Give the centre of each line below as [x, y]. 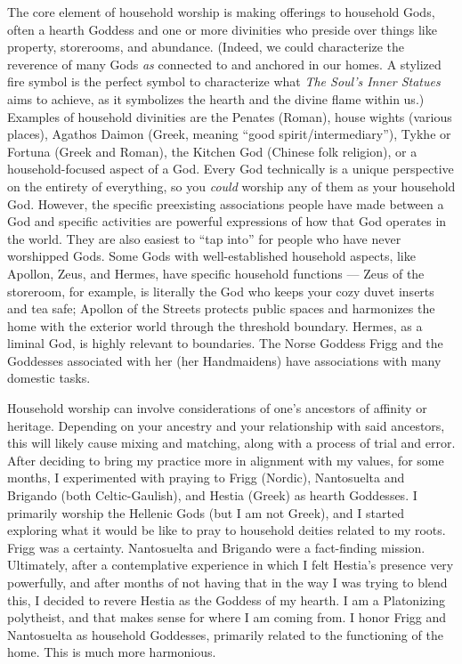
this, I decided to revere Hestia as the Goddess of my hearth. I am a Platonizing [226, 599]
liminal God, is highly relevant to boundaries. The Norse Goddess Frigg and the [225, 343]
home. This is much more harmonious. [112, 652]
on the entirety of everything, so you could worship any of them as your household [231, 186]
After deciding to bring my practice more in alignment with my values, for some [226, 460]
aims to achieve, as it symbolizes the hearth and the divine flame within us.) [216, 98]
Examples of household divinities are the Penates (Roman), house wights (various [230, 116]
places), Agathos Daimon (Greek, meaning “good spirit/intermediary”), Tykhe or [229, 134]
